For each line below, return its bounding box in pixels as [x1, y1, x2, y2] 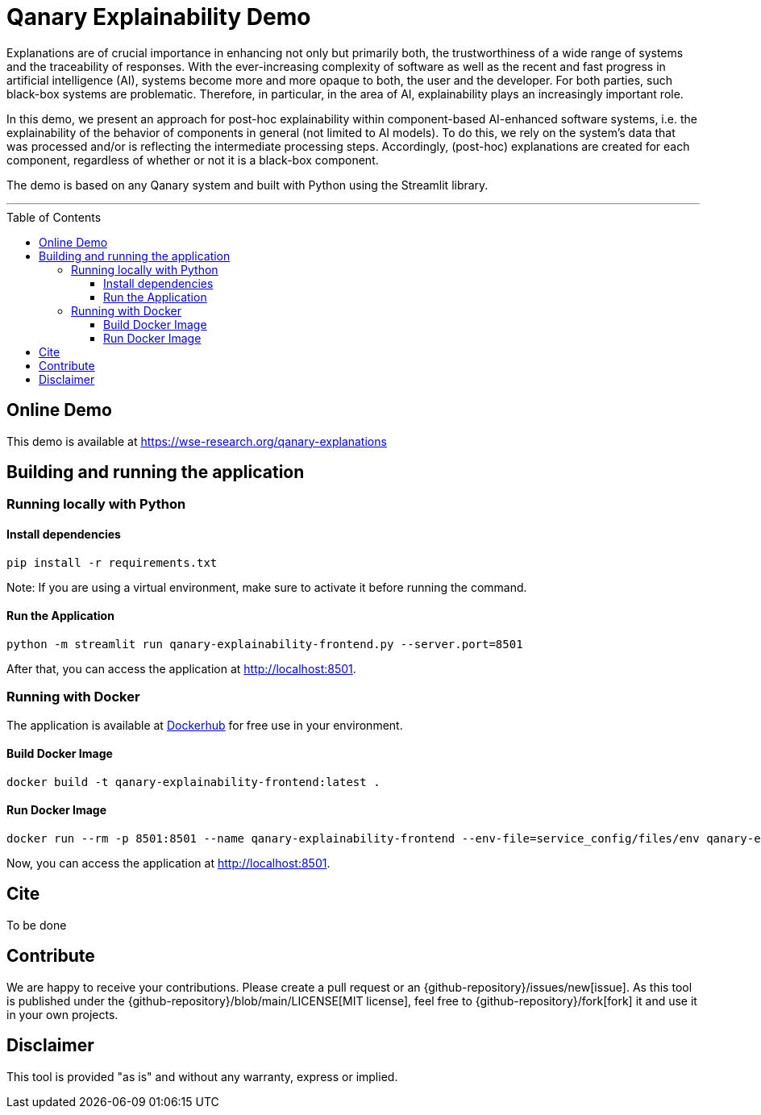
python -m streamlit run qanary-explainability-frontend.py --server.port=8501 [6, 637, 523, 651]
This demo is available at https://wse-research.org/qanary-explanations [6, 434, 387, 448]
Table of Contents [6, 210, 102, 224]
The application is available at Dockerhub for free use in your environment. [6, 718, 403, 732]
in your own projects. [6, 1007, 119, 1021]
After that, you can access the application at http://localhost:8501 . [6, 661, 356, 676]
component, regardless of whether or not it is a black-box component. [6, 152, 379, 167]
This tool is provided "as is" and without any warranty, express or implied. [6, 1069, 398, 1084]
